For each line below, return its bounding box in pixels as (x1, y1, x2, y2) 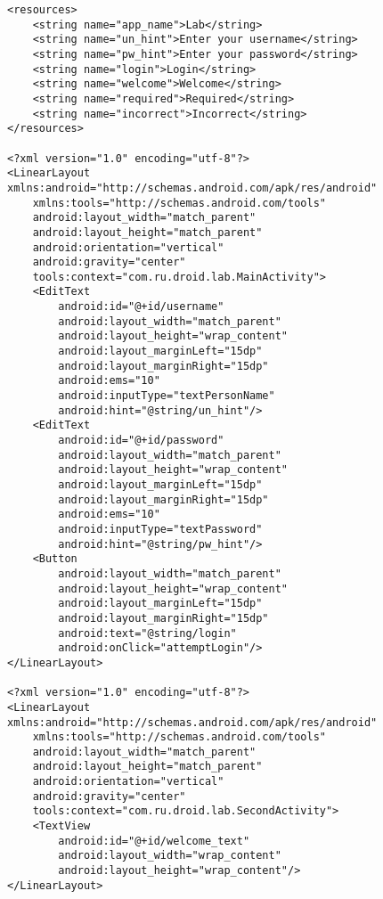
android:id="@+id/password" (58, 434, 224, 447)
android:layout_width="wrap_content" (58, 849, 281, 862)
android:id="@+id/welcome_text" (58, 834, 250, 847)
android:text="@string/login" (58, 626, 237, 640)
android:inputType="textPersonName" (58, 389, 275, 403)
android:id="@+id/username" (58, 300, 224, 314)
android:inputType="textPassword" (58, 522, 263, 535)
